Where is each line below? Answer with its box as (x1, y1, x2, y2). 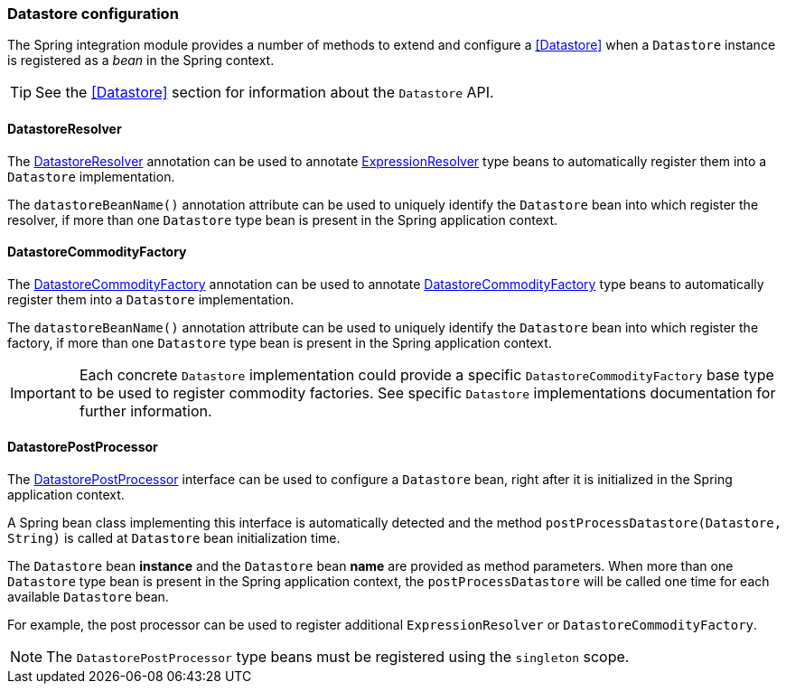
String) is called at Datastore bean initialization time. (7, 530, 341, 546)
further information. (79, 401, 212, 420)
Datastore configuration (7, 5, 179, 23)
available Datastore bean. (7, 589, 169, 605)
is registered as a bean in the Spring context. (7, 52, 275, 69)
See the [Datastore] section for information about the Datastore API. (35, 83, 494, 102)
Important (10, 383, 76, 402)
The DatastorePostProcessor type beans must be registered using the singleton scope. (46, 648, 630, 667)
